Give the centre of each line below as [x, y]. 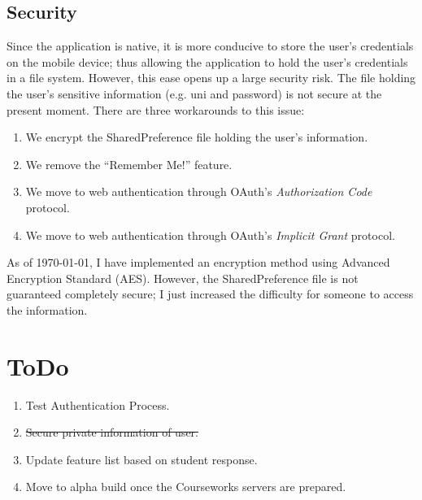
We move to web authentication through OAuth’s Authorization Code [199, 191]
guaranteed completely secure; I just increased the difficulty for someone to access [210, 294]
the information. [47, 309]
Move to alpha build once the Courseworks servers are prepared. [186, 487]
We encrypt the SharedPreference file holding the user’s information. [197, 137]
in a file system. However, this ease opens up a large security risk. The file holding [211, 78]
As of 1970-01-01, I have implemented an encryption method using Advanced [198, 262]
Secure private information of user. [112, 432]
